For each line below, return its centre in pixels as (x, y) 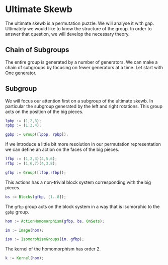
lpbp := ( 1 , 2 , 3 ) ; (23, 121)
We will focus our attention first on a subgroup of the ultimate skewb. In (79, 101)
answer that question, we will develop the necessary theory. (67, 34)
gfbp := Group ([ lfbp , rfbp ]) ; (36, 173)
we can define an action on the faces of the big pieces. (62, 149)
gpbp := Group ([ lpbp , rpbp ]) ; (37, 135)
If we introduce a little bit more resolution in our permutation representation (83, 144)
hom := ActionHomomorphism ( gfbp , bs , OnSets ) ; (55, 221)
